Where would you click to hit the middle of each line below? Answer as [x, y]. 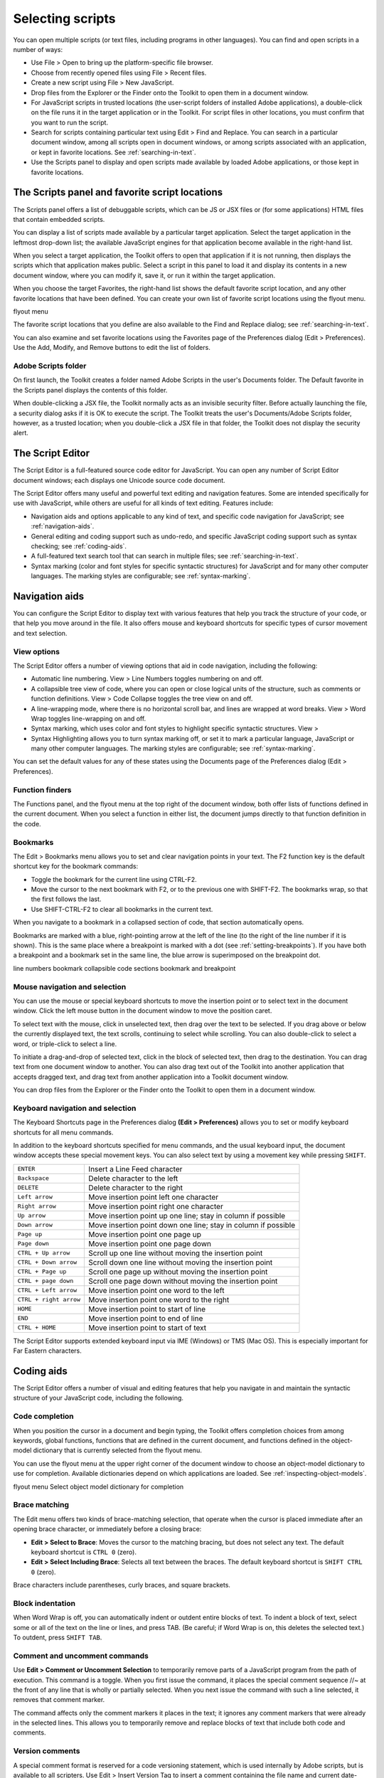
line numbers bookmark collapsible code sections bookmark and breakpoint [124, 968]
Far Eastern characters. [47, 1351]
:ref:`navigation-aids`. [63, 526]
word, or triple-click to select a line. [65, 1044]
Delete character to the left [133, 1178]
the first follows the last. [66, 899]
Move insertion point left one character [154, 1197]
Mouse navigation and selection [70, 986]
